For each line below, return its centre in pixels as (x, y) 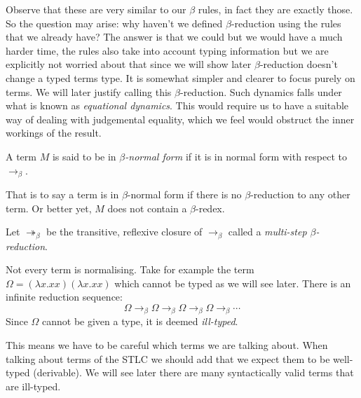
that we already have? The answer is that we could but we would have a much (174, 37)
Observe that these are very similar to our (96, 9)
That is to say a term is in (62, 194)
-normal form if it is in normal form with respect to (236, 156)
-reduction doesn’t (299, 64)
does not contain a (147, 208)
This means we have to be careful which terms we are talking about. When (167, 345)
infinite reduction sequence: (64, 297)
